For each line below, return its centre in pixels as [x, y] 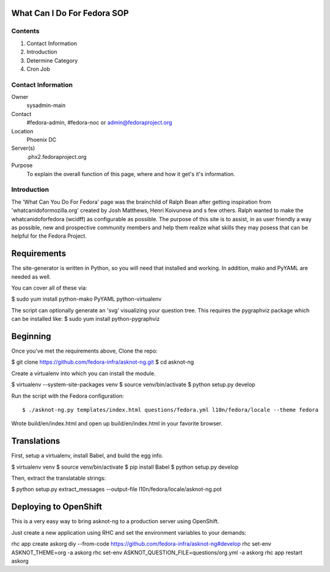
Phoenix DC [42, 140]
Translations [36, 441]
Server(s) [23, 148]
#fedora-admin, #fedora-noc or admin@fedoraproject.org [99, 123]
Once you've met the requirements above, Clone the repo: [85, 351]
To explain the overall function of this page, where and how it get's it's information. [131, 174]
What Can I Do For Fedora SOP [70, 13]
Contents [25, 31]
